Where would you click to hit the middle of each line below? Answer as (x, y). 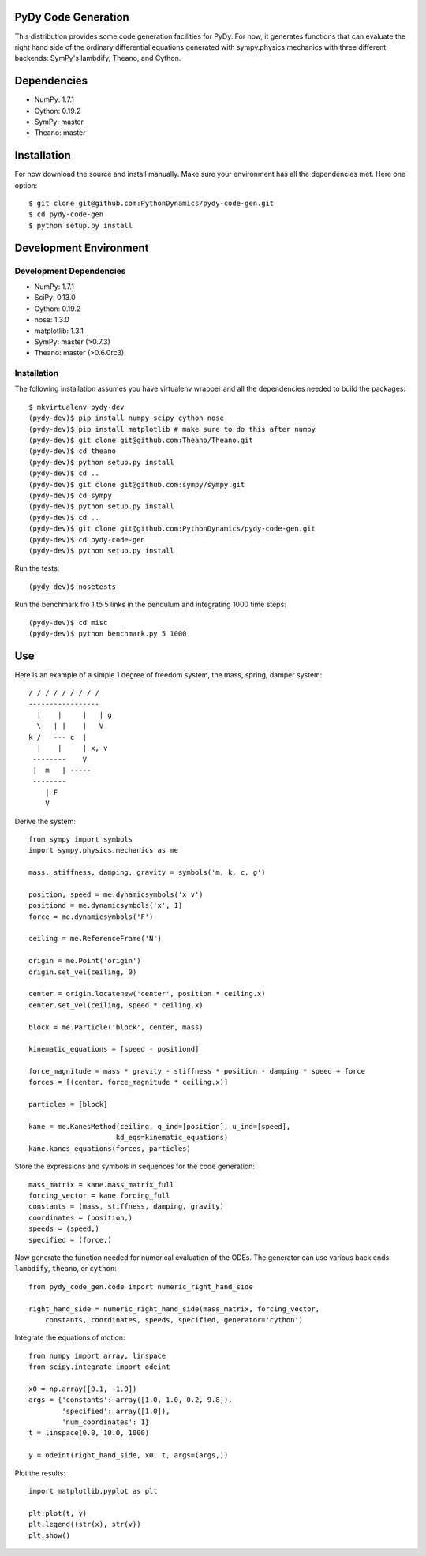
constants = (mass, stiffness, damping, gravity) (127, 1207)
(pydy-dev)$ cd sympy (70, 495)
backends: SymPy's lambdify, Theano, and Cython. (98, 58)
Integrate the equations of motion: (70, 1337)
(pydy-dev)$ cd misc (68, 622)
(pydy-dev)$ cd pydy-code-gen (87, 540)
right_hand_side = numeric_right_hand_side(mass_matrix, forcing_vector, (174, 1309)
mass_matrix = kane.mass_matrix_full (102, 1185)
